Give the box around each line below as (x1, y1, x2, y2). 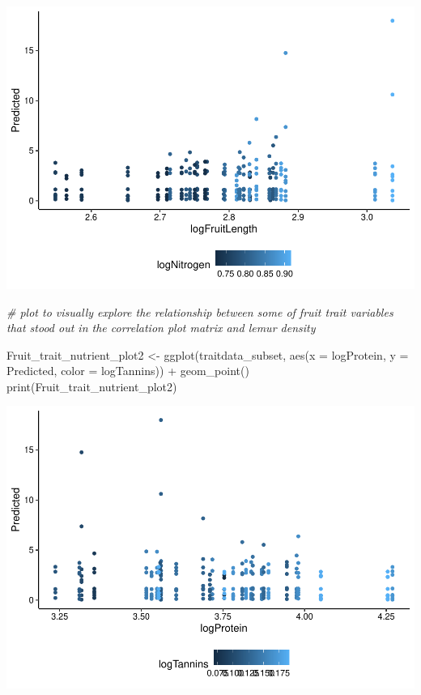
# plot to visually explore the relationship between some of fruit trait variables (6, 303, 393, 320)
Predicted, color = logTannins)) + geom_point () (6, 362, 249, 379)
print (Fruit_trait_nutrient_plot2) (6, 377, 177, 394)
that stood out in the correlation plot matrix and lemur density (6, 319, 316, 336)
